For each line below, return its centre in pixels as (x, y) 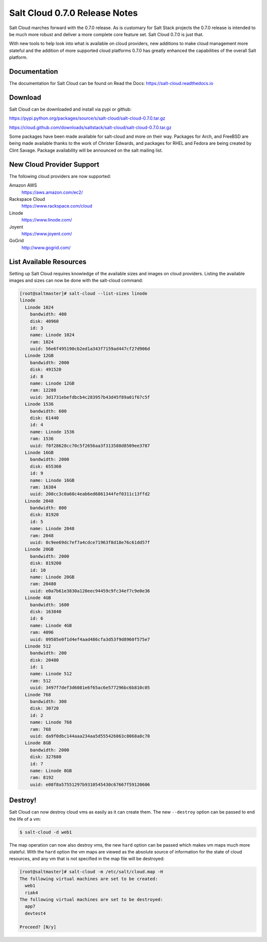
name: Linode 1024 (52, 335)
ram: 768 (41, 729)
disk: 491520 (46, 370)
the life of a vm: (25, 819)
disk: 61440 (44, 418)
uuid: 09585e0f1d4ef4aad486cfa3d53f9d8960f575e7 (90, 639)
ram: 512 (41, 681)
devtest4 (35, 913)
